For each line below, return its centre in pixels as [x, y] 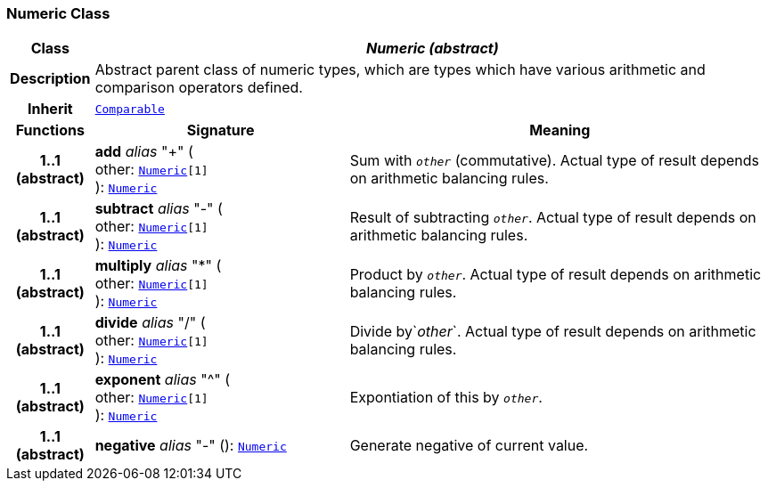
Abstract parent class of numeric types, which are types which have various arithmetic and [400, 70]
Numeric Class [58, 13]
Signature [221, 130]
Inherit [50, 109]
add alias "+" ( [144, 152]
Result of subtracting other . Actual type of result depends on [553, 218]
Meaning [560, 130]
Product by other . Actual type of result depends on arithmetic [556, 275]
